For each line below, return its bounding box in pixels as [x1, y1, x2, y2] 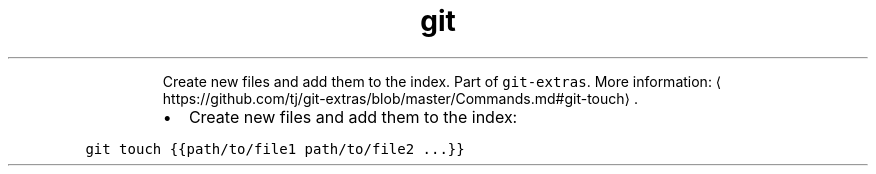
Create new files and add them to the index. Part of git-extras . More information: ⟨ [162, 72, 722, 90]
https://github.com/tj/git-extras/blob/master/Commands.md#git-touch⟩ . [162, 89, 638, 107]
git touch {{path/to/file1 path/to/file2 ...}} [85, 140, 465, 157]
